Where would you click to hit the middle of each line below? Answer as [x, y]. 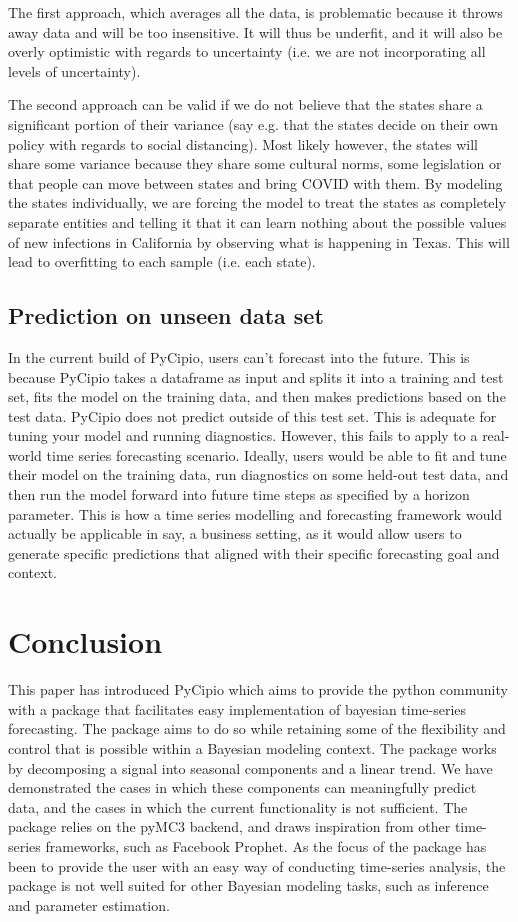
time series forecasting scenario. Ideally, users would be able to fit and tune [276, 454]
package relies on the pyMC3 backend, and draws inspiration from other [229, 826]
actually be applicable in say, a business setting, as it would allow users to [235, 533]
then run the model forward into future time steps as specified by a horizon [239, 494]
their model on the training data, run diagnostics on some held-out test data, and [258, 474]
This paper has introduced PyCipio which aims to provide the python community [258, 689]
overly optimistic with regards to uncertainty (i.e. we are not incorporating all [247, 51]
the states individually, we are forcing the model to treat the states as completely [257, 202]
